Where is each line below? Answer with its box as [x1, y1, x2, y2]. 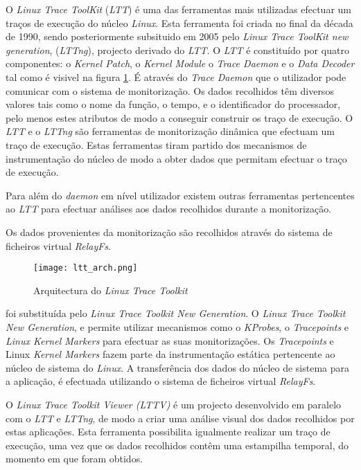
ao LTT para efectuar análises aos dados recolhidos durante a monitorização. [6, 201, 332, 216]
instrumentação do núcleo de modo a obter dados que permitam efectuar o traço [6, 151, 347, 165]
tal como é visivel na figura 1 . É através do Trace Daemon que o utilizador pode [6, 69, 346, 84]
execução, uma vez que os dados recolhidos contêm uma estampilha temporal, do [6, 437, 349, 452]
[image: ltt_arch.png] [33, 263, 138, 273]
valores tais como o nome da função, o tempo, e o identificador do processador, [6, 97, 341, 111]
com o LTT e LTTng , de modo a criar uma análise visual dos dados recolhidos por [6, 410, 355, 425]
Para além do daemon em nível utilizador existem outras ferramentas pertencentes [6, 188, 355, 202]
